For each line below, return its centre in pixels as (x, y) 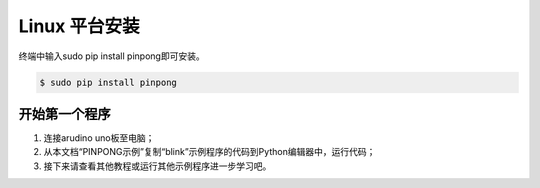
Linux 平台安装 (79, 26)
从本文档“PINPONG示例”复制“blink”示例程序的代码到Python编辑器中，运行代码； (209, 152)
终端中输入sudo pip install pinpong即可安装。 (111, 56)
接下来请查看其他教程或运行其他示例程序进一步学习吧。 (157, 166)
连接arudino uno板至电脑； (99, 138)
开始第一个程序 (64, 113)
